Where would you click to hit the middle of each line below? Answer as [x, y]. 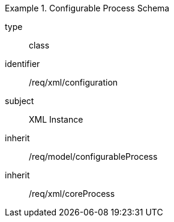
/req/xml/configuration [73, 82]
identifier [22, 64]
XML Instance [56, 119]
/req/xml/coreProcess [72, 194]
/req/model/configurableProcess [93, 156]
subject [19, 101]
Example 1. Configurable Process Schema [87, 8]
